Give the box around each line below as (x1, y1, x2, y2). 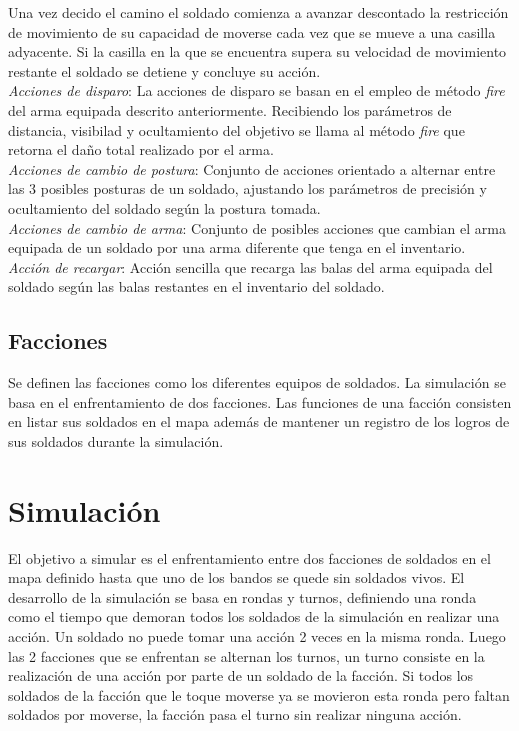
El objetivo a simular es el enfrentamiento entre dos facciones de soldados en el (8, 547, 491, 568)
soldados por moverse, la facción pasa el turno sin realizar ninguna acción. (8, 704, 462, 725)
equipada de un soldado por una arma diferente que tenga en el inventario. (8, 237, 466, 258)
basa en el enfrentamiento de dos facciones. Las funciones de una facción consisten (8, 391, 512, 412)
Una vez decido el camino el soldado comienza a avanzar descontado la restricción (8, 2, 509, 22)
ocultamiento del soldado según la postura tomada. (8, 197, 321, 218)
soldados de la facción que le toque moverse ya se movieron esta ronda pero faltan (8, 684, 510, 705)
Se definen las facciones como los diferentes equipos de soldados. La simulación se (8, 372, 506, 393)
